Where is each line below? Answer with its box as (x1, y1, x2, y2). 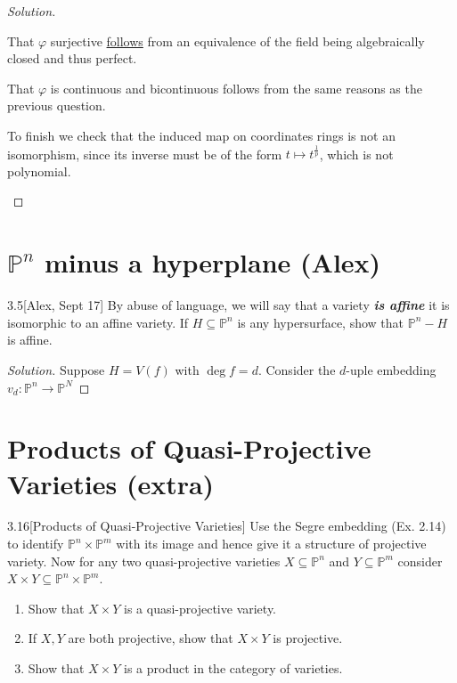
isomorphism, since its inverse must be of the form (7, 144, 282, 163)
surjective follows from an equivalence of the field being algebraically (50, 31, 425, 50)
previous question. (7, 96, 106, 115)
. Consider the (257, 360, 336, 378)
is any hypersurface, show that (237, 313, 404, 331)
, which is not (319, 144, 394, 163)
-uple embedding (346, 360, 437, 378)
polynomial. (7, 161, 71, 180)
